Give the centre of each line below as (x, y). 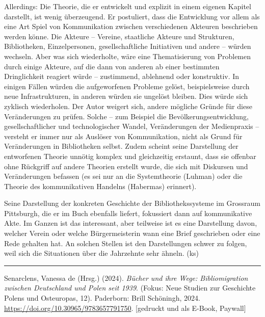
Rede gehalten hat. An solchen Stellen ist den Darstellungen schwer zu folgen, (126, 243)
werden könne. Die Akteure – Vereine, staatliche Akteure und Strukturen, (119, 36)
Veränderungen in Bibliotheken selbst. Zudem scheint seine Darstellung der (121, 146)
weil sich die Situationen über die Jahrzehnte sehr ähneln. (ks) (102, 253)
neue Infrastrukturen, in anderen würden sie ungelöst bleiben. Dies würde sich (126, 96)
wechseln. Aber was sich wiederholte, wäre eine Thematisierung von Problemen (128, 56)
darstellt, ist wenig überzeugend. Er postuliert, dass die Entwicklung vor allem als (132, 16)
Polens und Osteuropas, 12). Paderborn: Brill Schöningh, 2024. (102, 298)
